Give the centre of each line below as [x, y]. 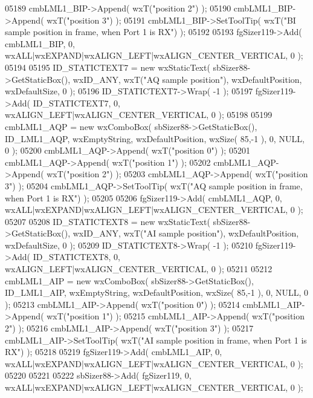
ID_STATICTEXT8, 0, [76, 257]
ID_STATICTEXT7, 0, [76, 103]
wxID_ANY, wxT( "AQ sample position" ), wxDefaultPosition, [187, 79]
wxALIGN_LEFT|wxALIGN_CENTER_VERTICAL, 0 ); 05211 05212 [139, 269]
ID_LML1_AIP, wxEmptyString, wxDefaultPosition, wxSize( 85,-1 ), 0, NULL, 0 [157, 292]
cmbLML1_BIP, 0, [40, 43]
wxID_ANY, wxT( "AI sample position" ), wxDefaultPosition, [186, 233]
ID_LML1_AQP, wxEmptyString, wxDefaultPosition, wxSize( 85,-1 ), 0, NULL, [155, 138]
